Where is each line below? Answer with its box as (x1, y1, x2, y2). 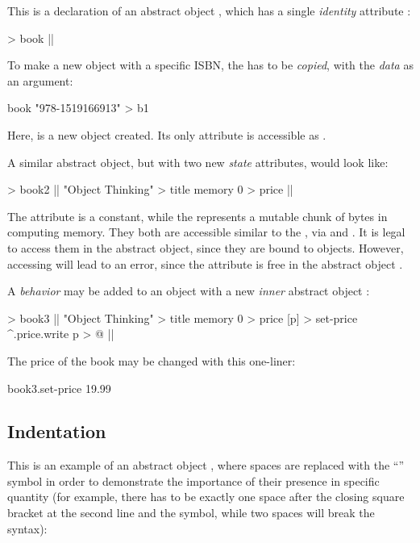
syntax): (7, 520, 48, 537)
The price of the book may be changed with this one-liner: (7, 352, 296, 369)
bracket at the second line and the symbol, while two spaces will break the (7, 504, 375, 521)
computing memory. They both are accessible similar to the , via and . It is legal (7, 223, 405, 240)
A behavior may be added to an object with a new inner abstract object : (7, 282, 370, 299)
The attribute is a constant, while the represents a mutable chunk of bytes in (7, 207, 388, 224)
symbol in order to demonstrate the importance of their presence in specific (7, 472, 380, 489)
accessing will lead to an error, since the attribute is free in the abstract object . (7, 255, 403, 272)
